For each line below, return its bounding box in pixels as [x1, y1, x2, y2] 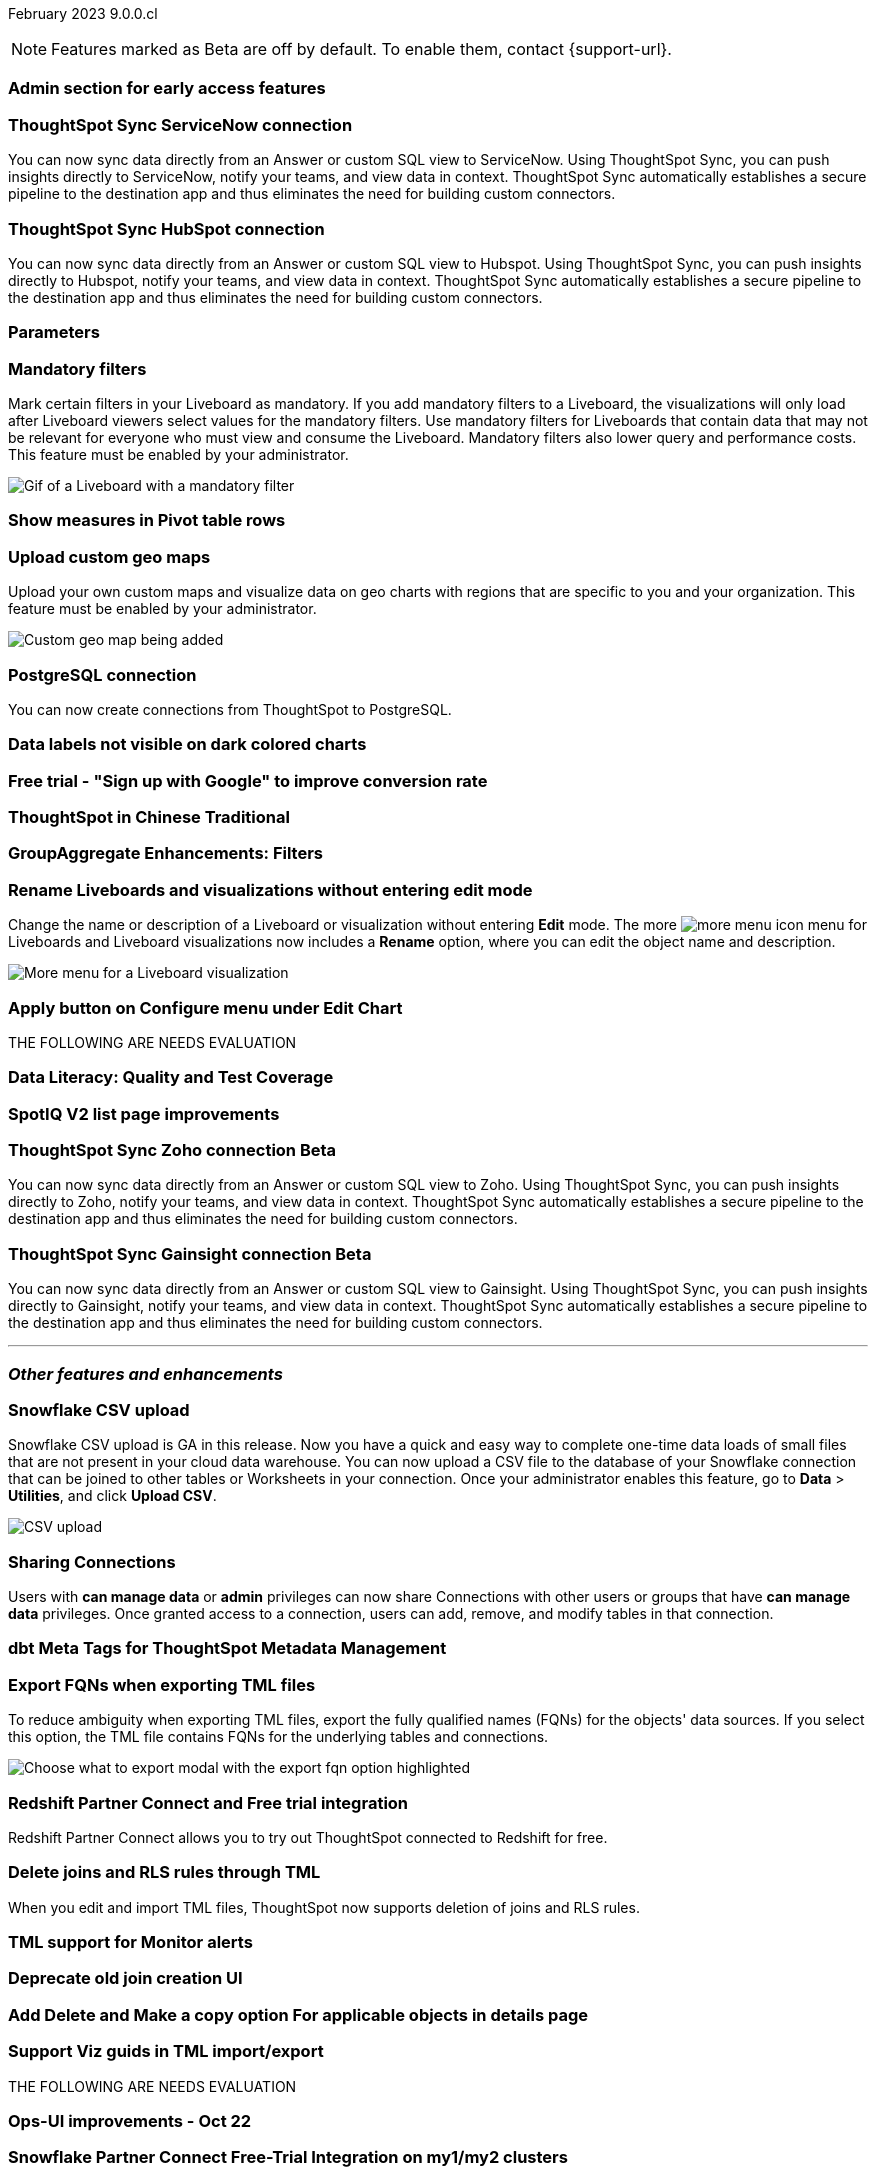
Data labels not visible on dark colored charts [8, 734, 367, 755]
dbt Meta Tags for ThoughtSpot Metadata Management [8, 1638, 447, 1659]
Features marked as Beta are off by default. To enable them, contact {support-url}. [51, 39, 672, 59]
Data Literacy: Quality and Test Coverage [8, 1067, 334, 1088]
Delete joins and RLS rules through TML [8, 1862, 321, 1883]
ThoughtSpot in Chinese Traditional [8, 807, 290, 827]
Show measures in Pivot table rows [8, 510, 286, 531]
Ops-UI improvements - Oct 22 [8, 2110, 252, 2131]
